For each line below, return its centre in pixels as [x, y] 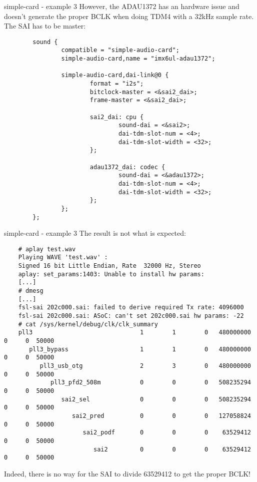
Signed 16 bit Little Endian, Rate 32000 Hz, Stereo [109, 266]
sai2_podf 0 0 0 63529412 [167, 433]
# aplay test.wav [47, 249]
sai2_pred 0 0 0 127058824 [161, 416]
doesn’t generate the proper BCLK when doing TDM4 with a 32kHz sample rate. [129, 16]
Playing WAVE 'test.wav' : [63, 258]
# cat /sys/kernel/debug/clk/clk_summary [88, 324]
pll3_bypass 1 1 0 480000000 [140, 349]
